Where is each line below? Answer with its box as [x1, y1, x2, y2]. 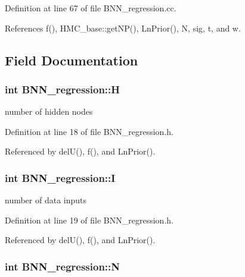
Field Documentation [5, 51, 138, 69]
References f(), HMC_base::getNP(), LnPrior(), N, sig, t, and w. [5, 21, 241, 34]
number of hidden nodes [5, 105, 93, 118]
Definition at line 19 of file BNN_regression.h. [5, 213, 173, 226]
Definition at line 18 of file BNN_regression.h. [5, 125, 173, 137]
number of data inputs [5, 194, 87, 206]
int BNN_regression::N [5, 259, 120, 273]
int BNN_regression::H [5, 81, 120, 96]
